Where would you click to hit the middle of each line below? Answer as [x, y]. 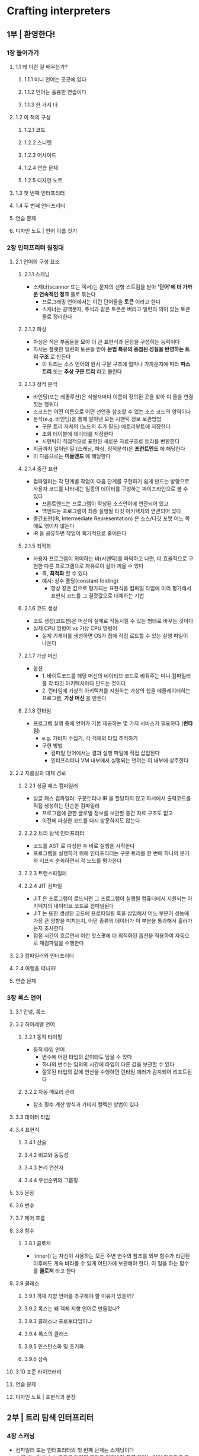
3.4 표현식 [27, 1130]
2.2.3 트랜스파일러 [46, 873]
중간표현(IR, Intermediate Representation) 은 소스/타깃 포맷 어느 [108, 518]
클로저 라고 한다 [58, 1271]
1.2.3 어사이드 [40, 155]
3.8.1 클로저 [38, 1243]
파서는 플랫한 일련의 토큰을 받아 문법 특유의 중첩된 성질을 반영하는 [108, 349]
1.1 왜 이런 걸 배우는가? [41, 67]
